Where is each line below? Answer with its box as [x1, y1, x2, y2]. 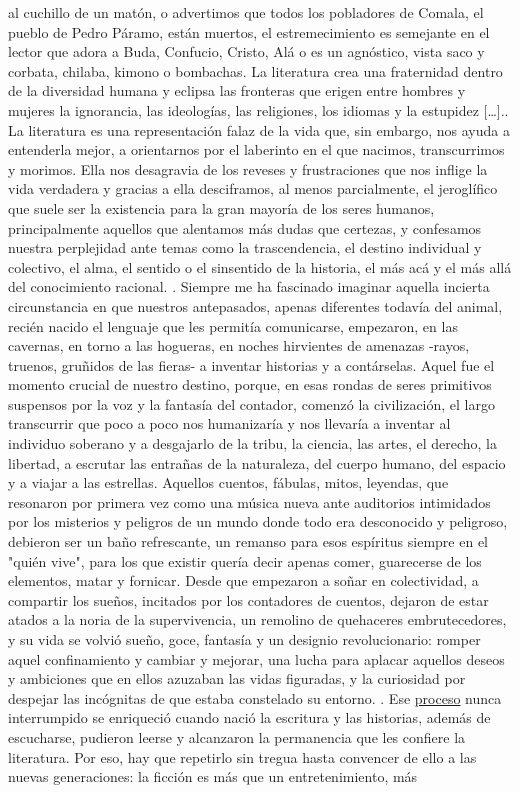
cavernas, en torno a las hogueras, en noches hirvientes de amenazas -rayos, [8, 335, 470, 356]
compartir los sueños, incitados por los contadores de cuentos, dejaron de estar [8, 589, 489, 610]
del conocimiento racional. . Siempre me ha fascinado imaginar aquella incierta [8, 276, 490, 297]
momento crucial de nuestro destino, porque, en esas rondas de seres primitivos [8, 374, 492, 395]
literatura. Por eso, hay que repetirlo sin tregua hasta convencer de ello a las [8, 746, 477, 767]
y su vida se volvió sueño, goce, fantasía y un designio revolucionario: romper [8, 629, 481, 649]
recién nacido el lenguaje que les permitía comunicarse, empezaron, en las [8, 315, 458, 336]
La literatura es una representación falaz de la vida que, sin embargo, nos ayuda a [8, 119, 510, 140]
